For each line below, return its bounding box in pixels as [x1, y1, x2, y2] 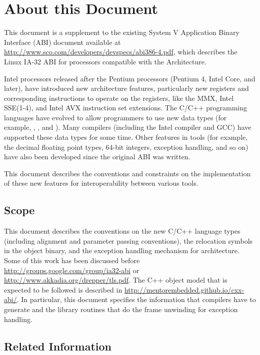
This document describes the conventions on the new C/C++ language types [4, 226, 240, 236]
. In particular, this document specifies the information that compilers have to [16, 294, 256, 305]
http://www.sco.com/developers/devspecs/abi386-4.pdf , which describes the [4, 46, 237, 57]
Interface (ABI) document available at [4, 36, 121, 47]
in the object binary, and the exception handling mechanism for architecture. [4, 245, 239, 256]
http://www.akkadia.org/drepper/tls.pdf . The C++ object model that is [4, 275, 227, 285]
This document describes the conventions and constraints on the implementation [4, 168, 251, 178]
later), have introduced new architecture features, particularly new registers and [4, 83, 249, 93]
